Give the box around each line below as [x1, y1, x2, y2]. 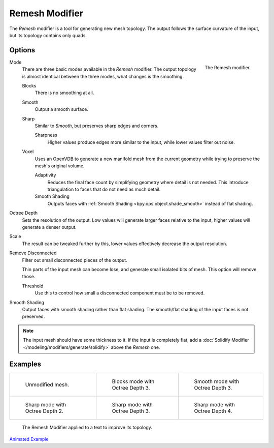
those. [22, 274, 36, 280]
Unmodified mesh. [25, 381, 70, 389]
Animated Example [9, 436, 49, 442]
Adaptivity [35, 172, 56, 178]
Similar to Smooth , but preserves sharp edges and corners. [35, 123, 159, 129]
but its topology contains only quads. [9, 32, 87, 38]
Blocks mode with [112, 378, 155, 385]
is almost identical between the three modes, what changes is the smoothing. [22, 73, 184, 79]
